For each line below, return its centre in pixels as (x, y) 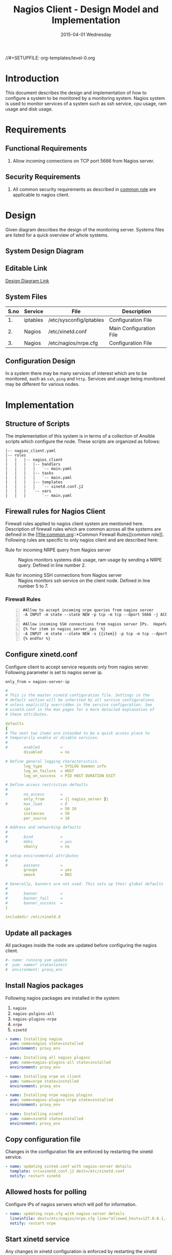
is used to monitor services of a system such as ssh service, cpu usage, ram (86, 103)
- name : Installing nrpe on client (43, 1076)
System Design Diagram (45, 251)
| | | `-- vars (28, 491)
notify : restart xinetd (35, 1176)
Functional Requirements (46, 149)
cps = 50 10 (50, 809)
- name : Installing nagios (34, 1039)
